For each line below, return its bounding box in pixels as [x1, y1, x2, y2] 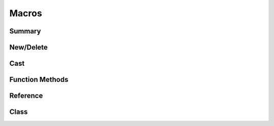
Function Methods [9, 75, 68, 84]
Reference [9, 92, 43, 100]
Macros [9, 8, 43, 19]
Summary [9, 27, 41, 35]
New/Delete [9, 43, 48, 52]
